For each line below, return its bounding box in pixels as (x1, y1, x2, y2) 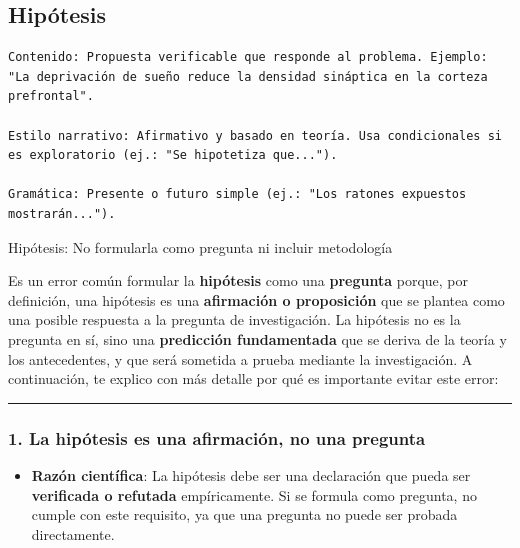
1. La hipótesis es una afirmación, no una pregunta (8, 425, 426, 450)
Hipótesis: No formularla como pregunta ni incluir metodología (8, 236, 393, 257)
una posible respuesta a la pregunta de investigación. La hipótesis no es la (8, 309, 461, 330)
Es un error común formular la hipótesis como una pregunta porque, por (8, 270, 469, 291)
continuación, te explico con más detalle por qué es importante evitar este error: (8, 368, 499, 389)
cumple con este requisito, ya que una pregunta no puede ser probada (31, 504, 458, 525)
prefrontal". (8, 89, 94, 104)
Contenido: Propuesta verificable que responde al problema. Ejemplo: (8, 50, 488, 65)
